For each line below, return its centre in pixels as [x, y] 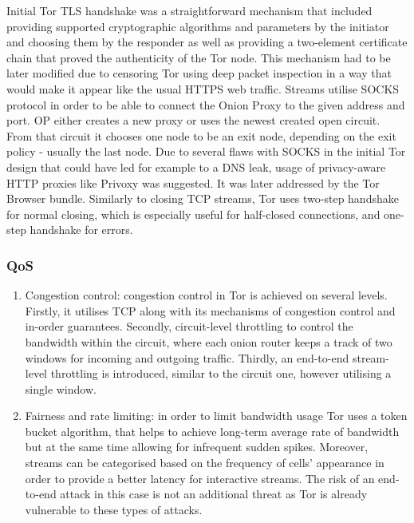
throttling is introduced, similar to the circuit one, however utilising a [221, 373]
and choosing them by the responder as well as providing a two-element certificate [207, 42]
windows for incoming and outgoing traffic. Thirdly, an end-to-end [187, 357]
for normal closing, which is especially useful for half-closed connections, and [193, 214]
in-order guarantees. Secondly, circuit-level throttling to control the [189, 326]
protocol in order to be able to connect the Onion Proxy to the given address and [206, 104]
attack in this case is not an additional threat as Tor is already [214, 494]
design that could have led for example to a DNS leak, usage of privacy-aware [196, 166]
